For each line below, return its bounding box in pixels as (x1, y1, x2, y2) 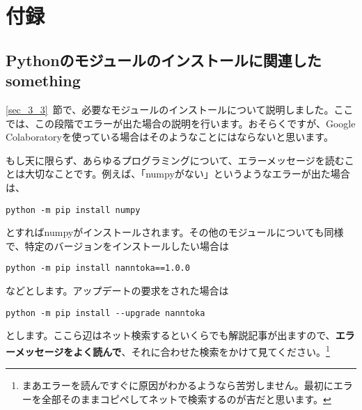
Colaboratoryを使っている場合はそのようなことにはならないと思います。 (6, 129, 333, 144)
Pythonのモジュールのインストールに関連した (6, 49, 322, 70)
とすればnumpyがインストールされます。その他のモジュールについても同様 (6, 225, 344, 239)
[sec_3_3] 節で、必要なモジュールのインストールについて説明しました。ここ (6, 102, 354, 116)
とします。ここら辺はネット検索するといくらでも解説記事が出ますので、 (6, 328, 336, 342)
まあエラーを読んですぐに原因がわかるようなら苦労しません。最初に (22, 378, 333, 393)
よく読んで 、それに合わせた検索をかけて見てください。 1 (73, 342, 330, 358)
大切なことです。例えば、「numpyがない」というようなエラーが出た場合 (24, 166, 350, 181)
